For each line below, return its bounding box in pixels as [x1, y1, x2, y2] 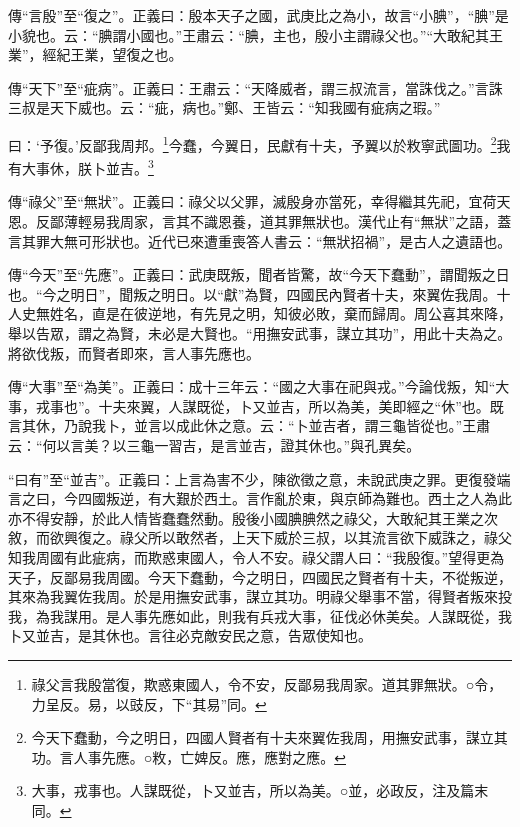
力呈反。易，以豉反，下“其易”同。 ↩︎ [31, 693, 267, 714]
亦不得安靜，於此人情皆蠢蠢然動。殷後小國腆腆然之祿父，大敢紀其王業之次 [8, 507, 498, 528]
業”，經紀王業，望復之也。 [8, 44, 183, 65]
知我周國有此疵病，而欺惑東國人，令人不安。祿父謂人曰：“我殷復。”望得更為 [8, 546, 505, 567]
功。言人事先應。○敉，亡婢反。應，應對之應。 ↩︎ [31, 746, 346, 767]
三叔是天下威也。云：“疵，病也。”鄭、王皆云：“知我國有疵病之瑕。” [8, 97, 441, 118]
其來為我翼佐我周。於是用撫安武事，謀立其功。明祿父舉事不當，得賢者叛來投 [8, 586, 512, 607]
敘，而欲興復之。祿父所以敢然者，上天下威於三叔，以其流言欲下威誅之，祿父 [8, 527, 512, 548]
